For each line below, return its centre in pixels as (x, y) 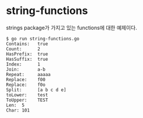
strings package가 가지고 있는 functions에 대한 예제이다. (71, 27)
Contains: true (27, 44)
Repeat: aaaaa (28, 74)
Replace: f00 (26, 79)
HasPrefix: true (27, 54)
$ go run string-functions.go (43, 39)
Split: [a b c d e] (36, 90)
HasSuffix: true (27, 59)
